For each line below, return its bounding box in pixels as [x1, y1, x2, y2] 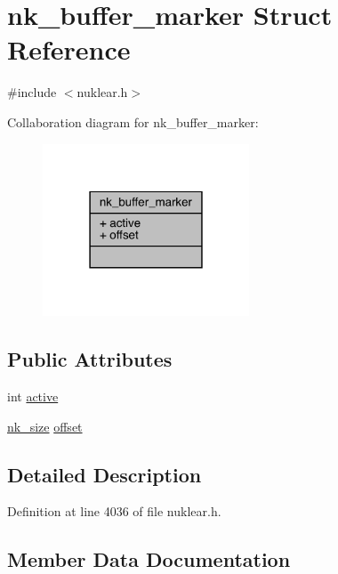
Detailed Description [7, 460, 202, 488]
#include [7, 83, 57, 101]
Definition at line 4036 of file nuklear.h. [7, 502, 221, 521]
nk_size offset [7, 416, 83, 435]
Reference [7, 31, 131, 68]
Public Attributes [7, 345, 173, 373]
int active [7, 386, 59, 405]
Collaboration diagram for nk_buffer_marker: [7, 112, 259, 131]
